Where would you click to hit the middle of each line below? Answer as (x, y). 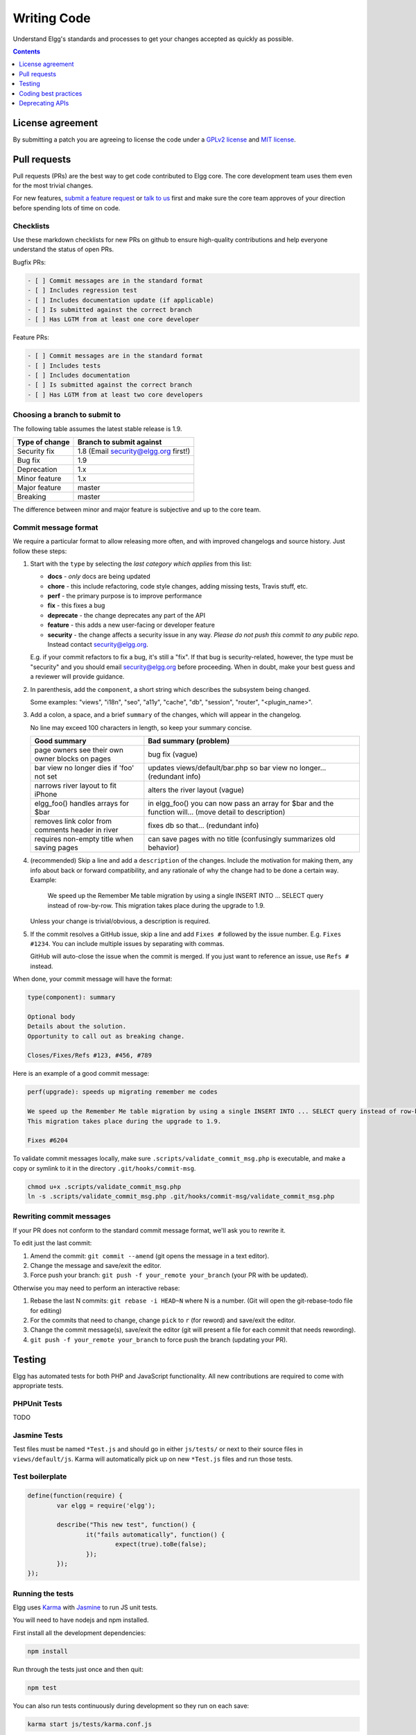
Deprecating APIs (44, 103)
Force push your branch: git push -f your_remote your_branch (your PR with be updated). (169, 1275)
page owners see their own (79, 750)
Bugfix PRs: (29, 262)
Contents (27, 51)
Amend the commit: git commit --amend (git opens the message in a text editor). (150, 1255)
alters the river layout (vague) (196, 790)
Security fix (36, 451)
